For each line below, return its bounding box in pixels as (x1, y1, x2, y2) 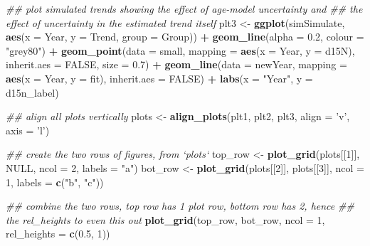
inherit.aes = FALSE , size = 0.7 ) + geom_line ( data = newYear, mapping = (6, 57, 347, 72)
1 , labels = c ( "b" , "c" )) (6, 174, 104, 189)
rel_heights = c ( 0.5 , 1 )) (6, 226, 110, 241)
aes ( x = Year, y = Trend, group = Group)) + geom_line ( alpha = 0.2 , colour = (6, 29, 364, 44)
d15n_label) (6, 85, 59, 100)
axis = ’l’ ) (6, 122, 50, 137)
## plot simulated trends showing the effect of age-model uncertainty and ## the (6, 1, 363, 16)
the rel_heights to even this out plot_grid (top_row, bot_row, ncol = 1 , (6, 212, 325, 227)
